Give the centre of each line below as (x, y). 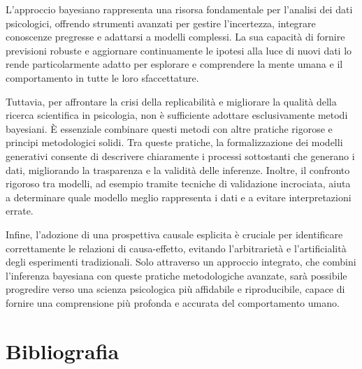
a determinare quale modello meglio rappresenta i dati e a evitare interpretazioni (179, 197)
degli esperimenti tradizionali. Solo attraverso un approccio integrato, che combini (181, 262)
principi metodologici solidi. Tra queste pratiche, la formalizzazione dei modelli (174, 142)
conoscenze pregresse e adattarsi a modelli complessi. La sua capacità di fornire (175, 37)
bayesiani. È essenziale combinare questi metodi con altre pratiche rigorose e (169, 128)
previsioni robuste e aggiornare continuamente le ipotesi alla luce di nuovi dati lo (179, 50)
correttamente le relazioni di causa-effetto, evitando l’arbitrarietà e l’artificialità (176, 248)
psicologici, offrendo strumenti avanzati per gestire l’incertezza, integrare (161, 23)
